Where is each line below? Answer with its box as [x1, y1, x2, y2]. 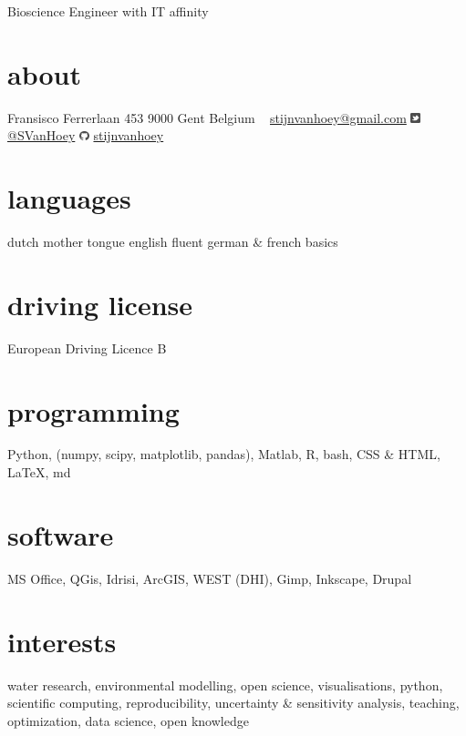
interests [7, 622, 117, 659]
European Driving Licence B [7, 338, 167, 357]
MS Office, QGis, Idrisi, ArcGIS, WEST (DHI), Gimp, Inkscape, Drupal [7, 568, 412, 588]
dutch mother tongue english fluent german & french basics [7, 232, 338, 251]
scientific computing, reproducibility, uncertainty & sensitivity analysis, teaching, [7, 693, 460, 712]
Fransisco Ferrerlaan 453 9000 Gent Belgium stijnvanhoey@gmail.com [7, 107, 407, 127]
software [7, 516, 114, 553]
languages [7, 179, 131, 217]
